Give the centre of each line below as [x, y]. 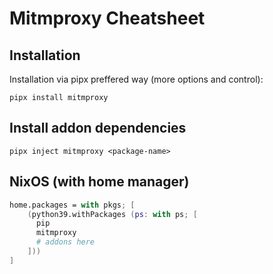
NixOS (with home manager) [99, 182]
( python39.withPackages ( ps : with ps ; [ [112, 214]
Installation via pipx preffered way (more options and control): [136, 79]
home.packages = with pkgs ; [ [72, 205]
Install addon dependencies [98, 128]
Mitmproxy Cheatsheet [107, 18]
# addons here [65, 242]
